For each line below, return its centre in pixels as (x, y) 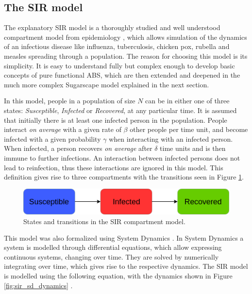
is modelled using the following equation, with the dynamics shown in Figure (118, 276)
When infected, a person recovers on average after (78, 148)
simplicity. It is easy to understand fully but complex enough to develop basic (119, 65)
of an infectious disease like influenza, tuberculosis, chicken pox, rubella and (117, 46)
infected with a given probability (52, 139)
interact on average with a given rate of (63, 129)
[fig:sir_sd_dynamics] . (38, 285)
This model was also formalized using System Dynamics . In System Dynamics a (124, 237)
